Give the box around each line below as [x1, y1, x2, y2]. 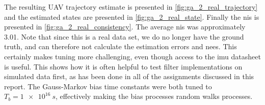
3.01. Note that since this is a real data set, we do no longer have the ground [4, 31, 244, 42]
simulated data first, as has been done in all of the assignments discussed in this [4, 71, 254, 82]
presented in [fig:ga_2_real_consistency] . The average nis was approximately [4, 21, 246, 32]
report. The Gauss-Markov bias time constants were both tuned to [4, 81, 212, 91]
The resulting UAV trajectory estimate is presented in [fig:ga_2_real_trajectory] [4, 2, 258, 12]
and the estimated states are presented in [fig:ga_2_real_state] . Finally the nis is [4, 11, 259, 22]
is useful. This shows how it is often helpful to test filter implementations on [4, 61, 243, 72]
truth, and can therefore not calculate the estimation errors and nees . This [4, 41, 237, 52]
